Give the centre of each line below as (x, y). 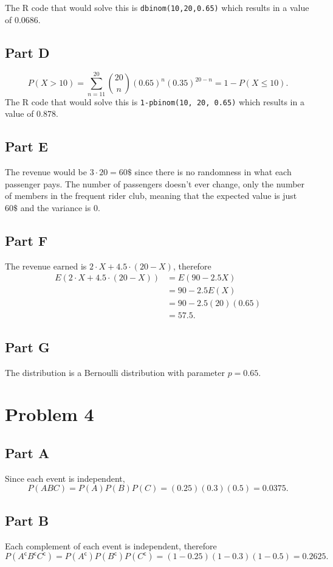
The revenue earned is (46, 266)
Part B (27, 520)
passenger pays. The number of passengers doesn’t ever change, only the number (155, 183)
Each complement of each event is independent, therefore (111, 545)
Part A (27, 452)
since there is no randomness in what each (213, 172)
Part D (27, 52)
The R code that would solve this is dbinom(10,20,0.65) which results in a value (157, 7)
